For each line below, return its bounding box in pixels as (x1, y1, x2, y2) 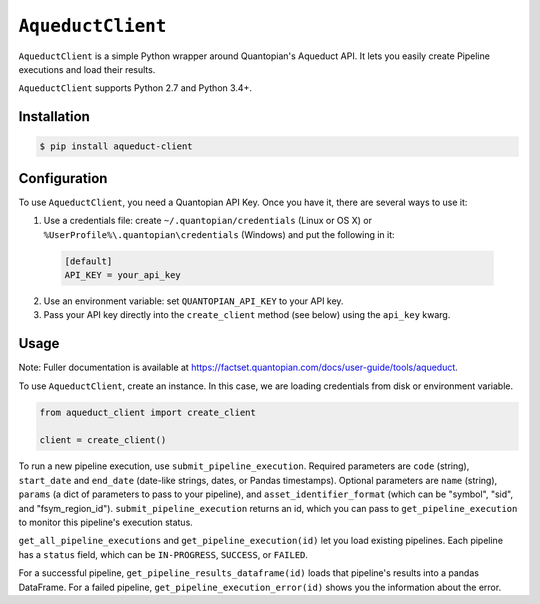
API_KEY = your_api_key (64, 269, 182, 280)
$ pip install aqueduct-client (39, 141, 194, 152)
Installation (18, 108, 90, 125)
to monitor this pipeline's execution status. (18, 516, 194, 528)
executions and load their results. (18, 63, 156, 75)
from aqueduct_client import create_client (39, 406, 257, 418)
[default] (64, 255, 113, 267)
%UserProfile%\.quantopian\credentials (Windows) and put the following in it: (43, 228, 395, 240)
